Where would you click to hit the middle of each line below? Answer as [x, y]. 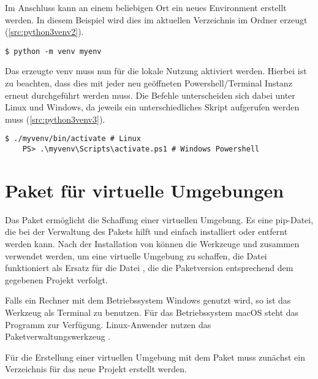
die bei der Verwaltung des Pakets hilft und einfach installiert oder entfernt [146, 232]
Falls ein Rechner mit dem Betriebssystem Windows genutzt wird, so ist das [148, 300]
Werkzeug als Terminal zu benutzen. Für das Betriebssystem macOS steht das [152, 312]
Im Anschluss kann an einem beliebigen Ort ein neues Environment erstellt [146, 7]
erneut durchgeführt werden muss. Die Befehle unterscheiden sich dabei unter [150, 95]
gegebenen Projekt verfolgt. [56, 279]
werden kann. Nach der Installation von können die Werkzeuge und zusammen [152, 244]
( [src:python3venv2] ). [44, 32]
